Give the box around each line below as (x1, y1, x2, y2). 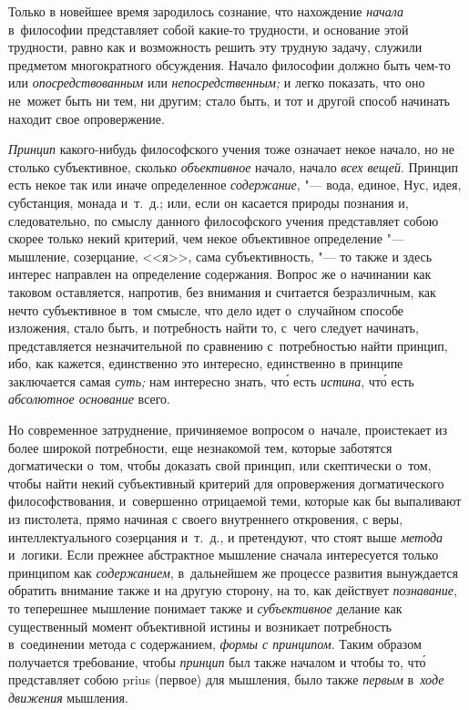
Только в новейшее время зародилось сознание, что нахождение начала (8, 2, 403, 20)
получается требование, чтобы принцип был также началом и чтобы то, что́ (8, 652, 426, 671)
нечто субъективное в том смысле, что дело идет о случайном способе (8, 300, 404, 319)
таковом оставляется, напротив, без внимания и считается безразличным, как (8, 282, 436, 301)
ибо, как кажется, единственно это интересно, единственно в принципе (8, 354, 403, 373)
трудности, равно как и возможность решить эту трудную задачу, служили (8, 37, 423, 57)
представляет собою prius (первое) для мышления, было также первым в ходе (8, 670, 444, 689)
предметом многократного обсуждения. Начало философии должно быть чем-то (8, 55, 451, 74)
